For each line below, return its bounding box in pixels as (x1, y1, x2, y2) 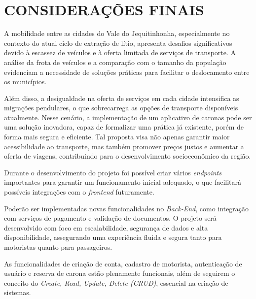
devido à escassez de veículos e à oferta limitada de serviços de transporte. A (4, 47, 236, 58)
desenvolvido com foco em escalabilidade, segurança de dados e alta (4, 222, 208, 233)
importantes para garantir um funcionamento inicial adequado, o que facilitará (4, 177, 241, 187)
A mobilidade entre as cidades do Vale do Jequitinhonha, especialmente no (4, 28, 230, 38)
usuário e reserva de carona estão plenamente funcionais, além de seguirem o (4, 268, 235, 278)
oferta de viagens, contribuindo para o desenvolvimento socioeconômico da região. (4, 151, 251, 161)
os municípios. (4, 76, 47, 87)
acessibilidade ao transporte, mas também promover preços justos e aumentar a (4, 141, 244, 151)
